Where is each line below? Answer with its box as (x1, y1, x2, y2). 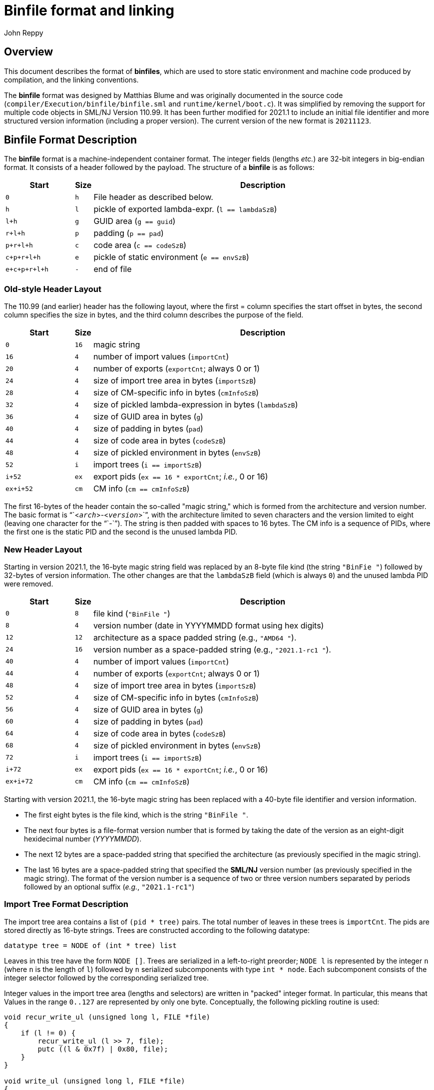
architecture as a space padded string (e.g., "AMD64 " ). (93, 632, 297, 642)
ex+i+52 (5, 484, 33, 492)
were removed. (4, 579, 53, 588)
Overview (4, 45, 53, 58)
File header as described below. (93, 192, 213, 202)
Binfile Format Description (4, 133, 137, 146)
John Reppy (4, 28, 43, 37)
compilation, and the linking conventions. (4, 75, 139, 84)
